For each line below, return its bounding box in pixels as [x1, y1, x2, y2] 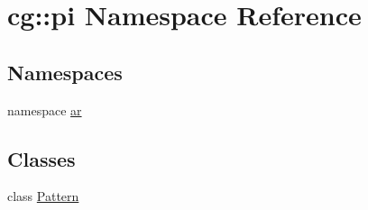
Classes [7, 144, 76, 172]
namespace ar [7, 100, 82, 119]
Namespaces [7, 58, 123, 86]
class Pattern [7, 187, 79, 205]
